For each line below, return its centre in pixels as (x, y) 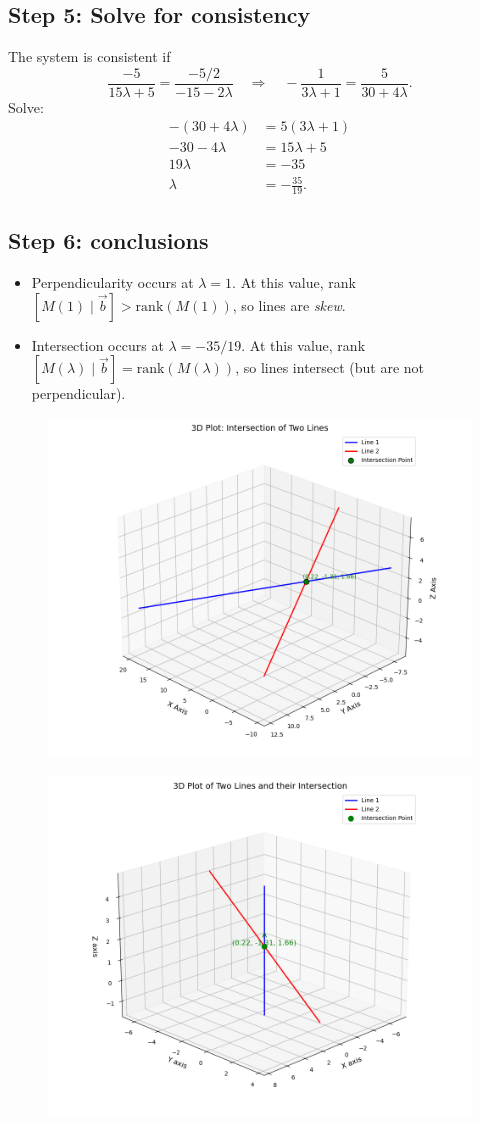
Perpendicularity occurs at (112, 282)
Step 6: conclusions (108, 240)
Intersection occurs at (97, 344)
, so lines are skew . (289, 304)
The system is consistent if (89, 56)
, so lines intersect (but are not (330, 367)
